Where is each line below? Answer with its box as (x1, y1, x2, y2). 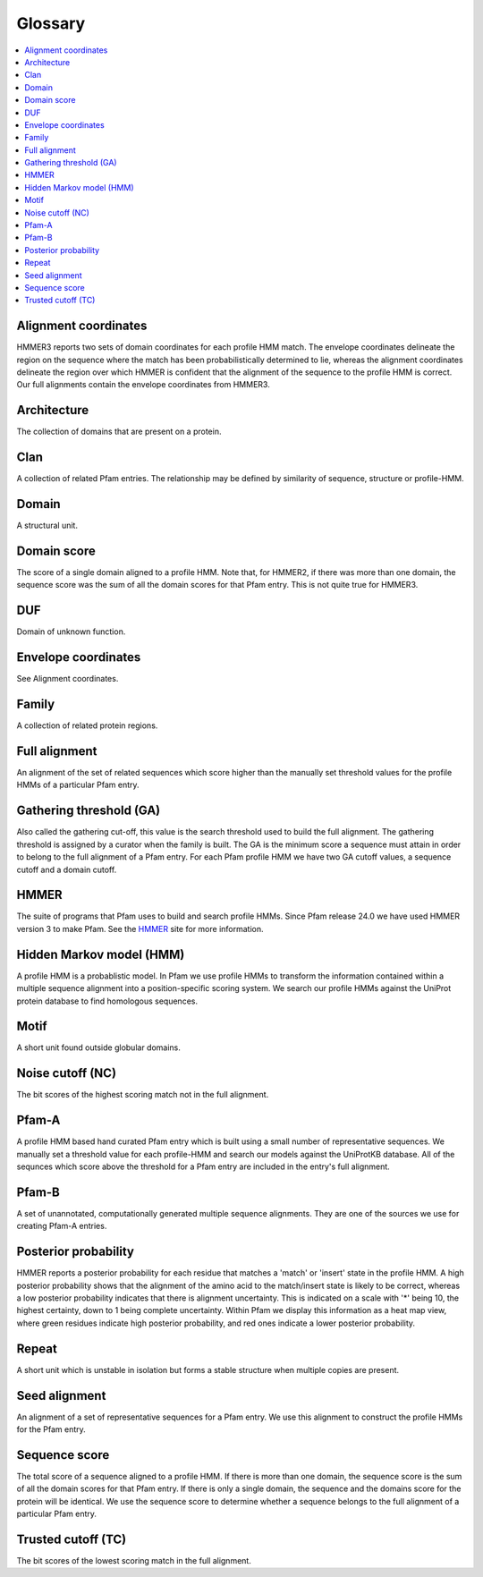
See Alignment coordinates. (16, 674, 119, 684)
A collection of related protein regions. (16, 720, 158, 731)
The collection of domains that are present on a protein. (16, 426, 222, 437)
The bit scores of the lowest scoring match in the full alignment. (16, 1555, 252, 1565)
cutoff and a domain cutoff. (16, 864, 117, 875)
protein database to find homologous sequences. (16, 996, 199, 1006)
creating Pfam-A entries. (16, 1221, 107, 1232)
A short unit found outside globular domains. (16, 1042, 181, 1053)
